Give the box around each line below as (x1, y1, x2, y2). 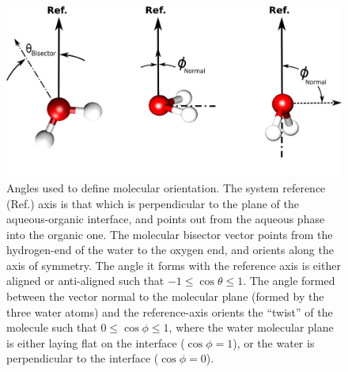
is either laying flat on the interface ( (6, 334, 185, 351)
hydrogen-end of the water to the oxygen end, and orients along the (6, 241, 334, 258)
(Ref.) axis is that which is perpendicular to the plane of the (6, 195, 299, 211)
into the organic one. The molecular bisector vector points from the (6, 226, 333, 242)
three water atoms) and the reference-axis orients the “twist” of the (6, 303, 333, 320)
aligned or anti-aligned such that (6, 272, 165, 289)
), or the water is (233, 334, 315, 351)
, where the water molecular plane (168, 319, 334, 336)
